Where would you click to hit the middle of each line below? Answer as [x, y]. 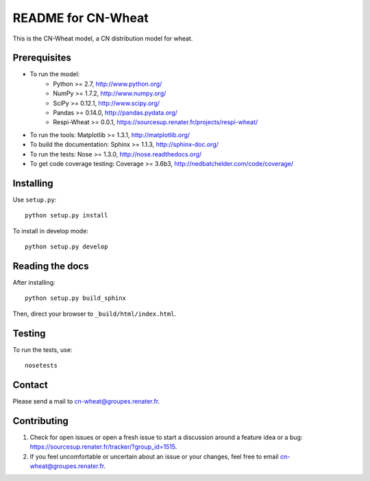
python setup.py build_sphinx [76, 298]
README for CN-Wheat [81, 18]
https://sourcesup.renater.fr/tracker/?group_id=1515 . [103, 447]
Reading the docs [51, 266]
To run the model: [55, 74]
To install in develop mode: [51, 231]
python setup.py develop [66, 247]
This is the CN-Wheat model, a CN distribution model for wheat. [103, 38]
